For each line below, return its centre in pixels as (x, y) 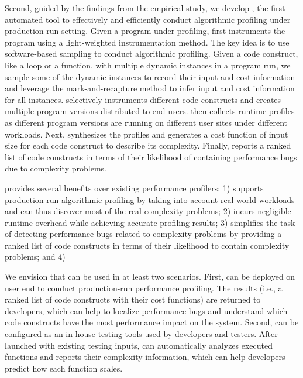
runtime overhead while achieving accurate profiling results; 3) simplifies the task (150, 222)
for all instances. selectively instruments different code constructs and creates (143, 99)
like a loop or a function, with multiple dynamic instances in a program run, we (148, 65)
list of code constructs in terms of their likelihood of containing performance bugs (151, 157)
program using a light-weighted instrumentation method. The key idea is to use (147, 42)
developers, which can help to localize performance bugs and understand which (146, 310)
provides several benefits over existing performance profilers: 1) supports (134, 188)
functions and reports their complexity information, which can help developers (145, 357)
